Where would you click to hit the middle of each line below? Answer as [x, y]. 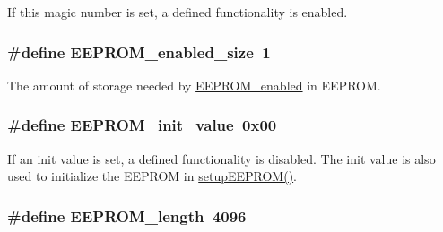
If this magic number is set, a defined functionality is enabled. [178, 12]
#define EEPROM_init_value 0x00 [142, 125]
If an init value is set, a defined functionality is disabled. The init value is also [221, 158]
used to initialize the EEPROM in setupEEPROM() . [152, 176]
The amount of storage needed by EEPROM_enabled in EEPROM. [194, 85]
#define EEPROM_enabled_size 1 [139, 52]
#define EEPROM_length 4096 [127, 215]
